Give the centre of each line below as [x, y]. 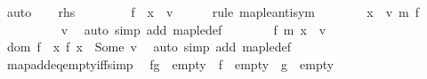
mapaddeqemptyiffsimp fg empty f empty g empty [170, 63]
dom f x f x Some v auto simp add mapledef [149, 47]
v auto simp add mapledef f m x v [193, 29]
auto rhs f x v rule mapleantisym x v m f [213, 12]
